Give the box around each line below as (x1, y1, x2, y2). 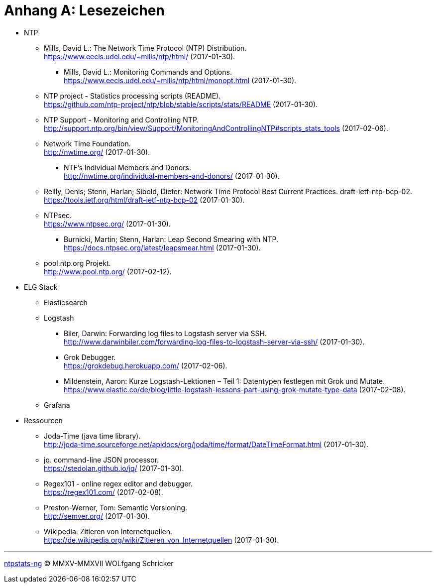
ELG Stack (24, 282, 58, 291)
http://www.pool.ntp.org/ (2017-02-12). (44, 267, 172, 276)
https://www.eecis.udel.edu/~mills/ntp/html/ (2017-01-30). (44, 52, 235, 61)
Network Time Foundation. (44, 139, 131, 148)
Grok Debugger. (64, 352, 116, 361)
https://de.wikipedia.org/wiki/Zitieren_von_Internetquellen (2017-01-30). (44, 535, 279, 544)
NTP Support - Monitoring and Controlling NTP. (44, 115, 199, 124)
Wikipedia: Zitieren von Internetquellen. (44, 527, 172, 536)
